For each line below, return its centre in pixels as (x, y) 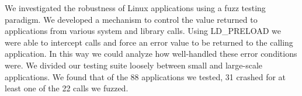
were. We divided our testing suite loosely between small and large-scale (134, 65)
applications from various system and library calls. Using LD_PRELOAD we (143, 31)
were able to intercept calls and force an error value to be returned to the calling (149, 42)
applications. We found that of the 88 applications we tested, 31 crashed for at (145, 76)
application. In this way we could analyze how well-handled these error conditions (151, 54)
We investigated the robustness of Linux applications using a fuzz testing (135, 8)
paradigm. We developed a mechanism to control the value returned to (131, 19)
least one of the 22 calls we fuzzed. (67, 88)
